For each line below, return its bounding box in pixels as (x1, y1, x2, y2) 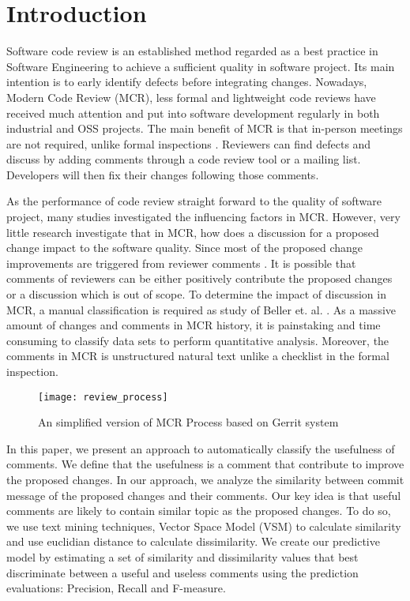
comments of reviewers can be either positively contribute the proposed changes (6, 270, 393, 287)
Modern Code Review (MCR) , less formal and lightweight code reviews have (6, 88, 376, 105)
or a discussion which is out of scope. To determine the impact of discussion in (6, 286, 386, 302)
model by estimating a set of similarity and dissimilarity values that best (6, 549, 359, 565)
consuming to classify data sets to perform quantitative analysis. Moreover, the (6, 332, 389, 348)
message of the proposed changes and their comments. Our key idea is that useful (6, 486, 401, 503)
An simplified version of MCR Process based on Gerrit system (38, 414, 339, 430)
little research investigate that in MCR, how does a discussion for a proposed (6, 223, 379, 240)
